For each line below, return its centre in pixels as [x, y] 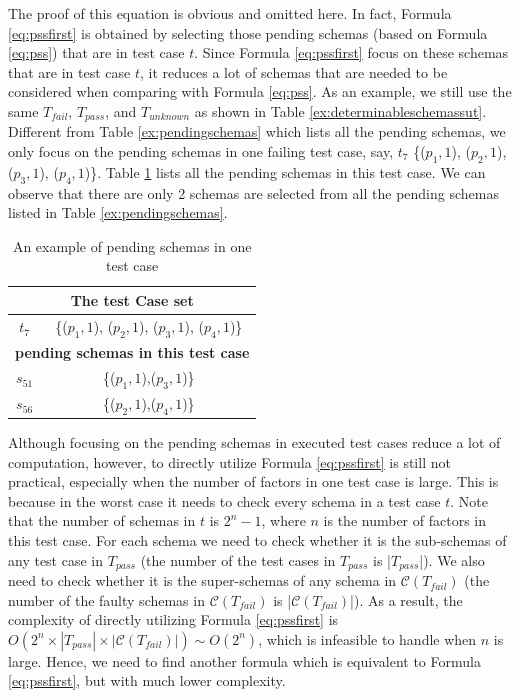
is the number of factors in [404, 520]
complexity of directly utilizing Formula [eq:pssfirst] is [173, 619]
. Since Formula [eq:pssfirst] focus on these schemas [351, 52]
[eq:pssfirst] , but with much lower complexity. [147, 680]
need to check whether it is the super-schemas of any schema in [202, 580]
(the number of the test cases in [238, 559]
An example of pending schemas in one [132, 245]
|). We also [452, 559]
